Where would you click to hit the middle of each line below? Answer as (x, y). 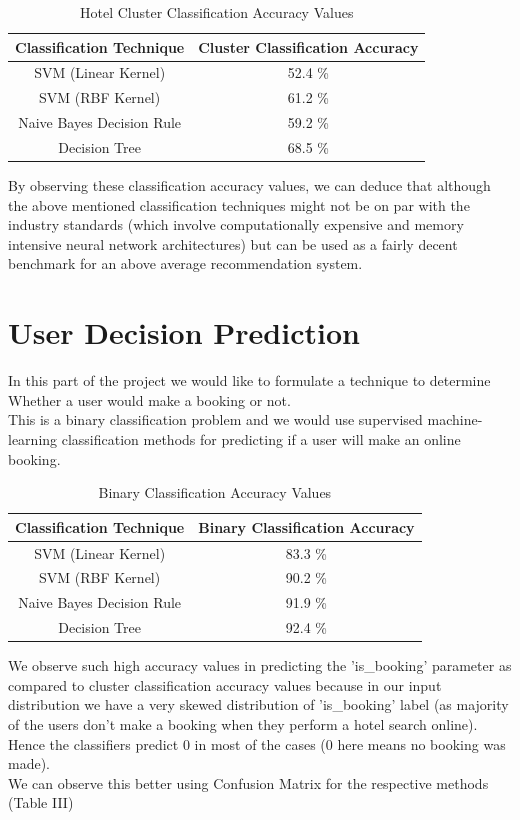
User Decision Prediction (184, 332)
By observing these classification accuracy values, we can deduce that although (249, 185)
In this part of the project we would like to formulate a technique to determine (249, 380)
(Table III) (41, 802)
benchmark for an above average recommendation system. (185, 263)
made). (29, 763)
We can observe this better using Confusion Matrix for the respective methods (248, 782)
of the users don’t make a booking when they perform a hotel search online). (243, 723)
